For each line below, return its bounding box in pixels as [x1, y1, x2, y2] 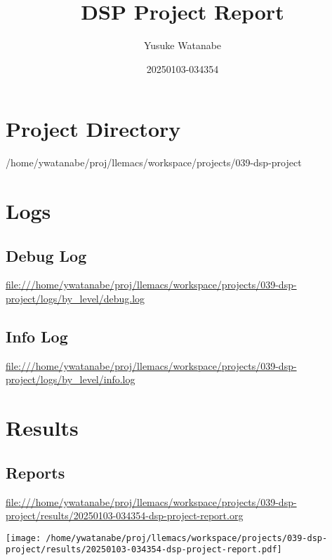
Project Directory [6, 114, 181, 143]
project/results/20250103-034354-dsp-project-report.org [6, 508, 244, 523]
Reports [6, 461, 65, 483]
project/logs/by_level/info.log [6, 372, 135, 387]
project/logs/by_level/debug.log [6, 291, 145, 306]
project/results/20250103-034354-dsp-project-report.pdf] [6, 545, 282, 555]
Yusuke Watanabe [143, 38, 222, 53]
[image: [6, 533, 41, 543]
